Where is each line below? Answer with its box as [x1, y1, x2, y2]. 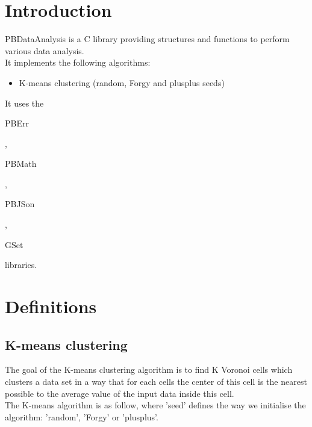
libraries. [5, 258, 37, 271]
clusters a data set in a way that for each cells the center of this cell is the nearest [5, 375, 307, 388]
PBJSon [5, 198, 35, 210]
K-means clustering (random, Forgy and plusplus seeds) [19, 76, 225, 89]
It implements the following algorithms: [5, 56, 151, 69]
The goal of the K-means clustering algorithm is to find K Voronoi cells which [5, 363, 293, 376]
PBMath [5, 157, 37, 170]
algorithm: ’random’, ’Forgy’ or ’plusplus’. [5, 410, 158, 423]
